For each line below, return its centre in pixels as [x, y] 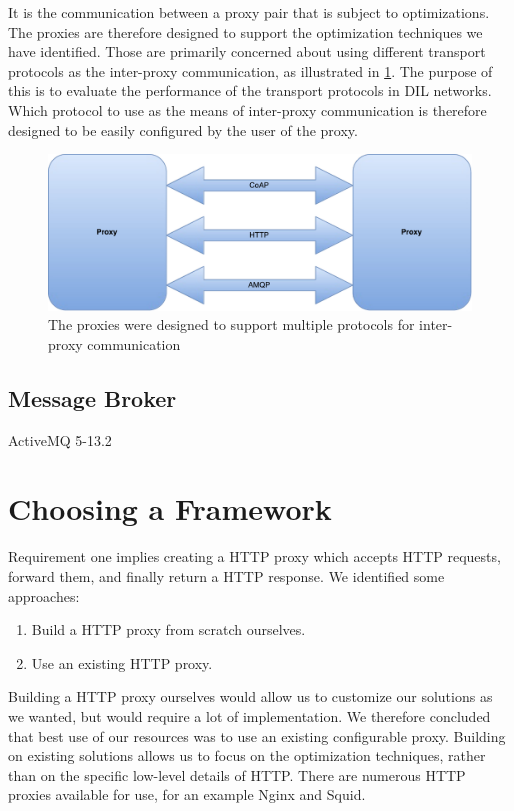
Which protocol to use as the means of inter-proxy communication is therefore [247, 109]
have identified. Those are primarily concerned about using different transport [247, 51]
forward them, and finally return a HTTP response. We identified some [226, 575]
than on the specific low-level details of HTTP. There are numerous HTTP [237, 774]
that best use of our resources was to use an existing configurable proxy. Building [257, 735]
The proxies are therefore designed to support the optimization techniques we [245, 31]
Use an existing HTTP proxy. [122, 662]
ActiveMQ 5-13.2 [60, 439]
